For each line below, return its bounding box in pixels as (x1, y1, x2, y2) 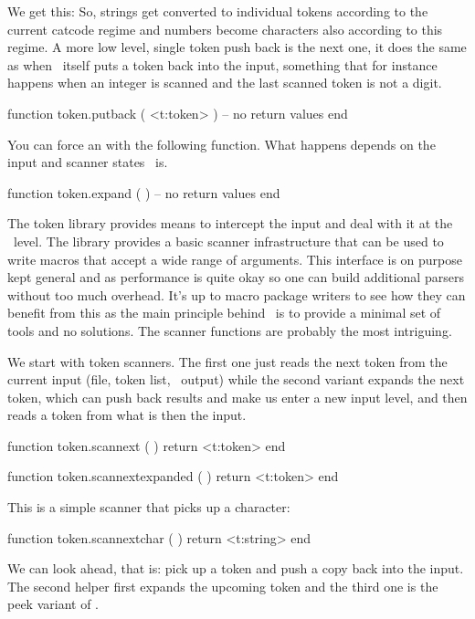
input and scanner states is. (7, 152, 168, 172)
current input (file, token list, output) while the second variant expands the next (7, 370, 465, 389)
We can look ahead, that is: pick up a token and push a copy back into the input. (7, 559, 464, 578)
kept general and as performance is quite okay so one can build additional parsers (7, 268, 464, 287)
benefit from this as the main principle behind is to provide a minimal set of (7, 303, 441, 322)
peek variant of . (7, 594, 99, 614)
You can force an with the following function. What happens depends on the (7, 134, 436, 153)
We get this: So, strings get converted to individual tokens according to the (7, 2, 428, 20)
